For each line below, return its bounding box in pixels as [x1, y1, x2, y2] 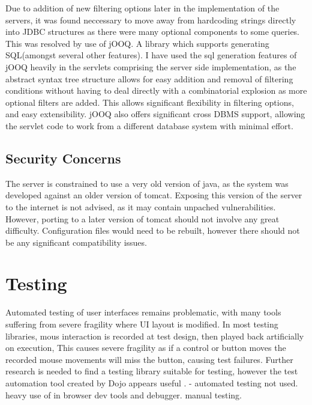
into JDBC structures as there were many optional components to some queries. [5, 25, 300, 38]
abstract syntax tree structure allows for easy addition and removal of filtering [5, 72, 293, 85]
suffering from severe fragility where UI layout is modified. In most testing [5, 318, 278, 330]
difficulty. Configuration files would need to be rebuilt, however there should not [5, 224, 300, 237]
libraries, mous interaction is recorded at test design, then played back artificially [5, 329, 304, 342]
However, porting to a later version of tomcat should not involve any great [5, 212, 280, 225]
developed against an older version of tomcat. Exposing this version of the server [5, 189, 302, 201]
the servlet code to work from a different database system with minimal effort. [5, 119, 293, 132]
